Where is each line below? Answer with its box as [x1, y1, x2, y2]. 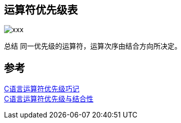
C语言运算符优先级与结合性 [4, 94, 94, 103]
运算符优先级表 [4, 4, 78, 16]
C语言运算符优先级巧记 [4, 84, 80, 93]
